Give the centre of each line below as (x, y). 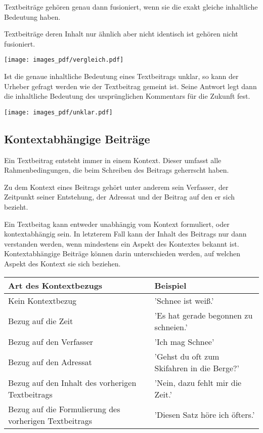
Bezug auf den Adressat (50, 362)
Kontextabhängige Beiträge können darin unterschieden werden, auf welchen (122, 253)
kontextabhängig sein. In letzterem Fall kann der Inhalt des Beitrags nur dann (125, 234)
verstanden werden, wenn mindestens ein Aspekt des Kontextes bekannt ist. (122, 243)
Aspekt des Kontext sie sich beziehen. (62, 264)
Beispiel (170, 285)
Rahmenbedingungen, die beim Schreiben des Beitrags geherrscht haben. (117, 170)
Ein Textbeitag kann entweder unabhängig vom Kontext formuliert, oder (117, 224)
